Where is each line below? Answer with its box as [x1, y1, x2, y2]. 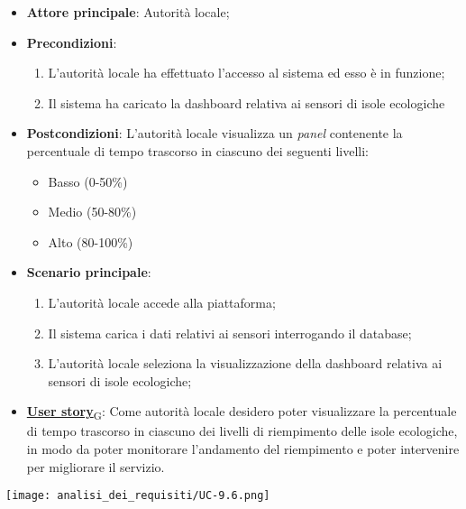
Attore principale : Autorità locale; [26, 3, 230, 21]
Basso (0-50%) [48, 171, 128, 190]
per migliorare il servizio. [26, 457, 165, 476]
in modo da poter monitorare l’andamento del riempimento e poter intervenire [26, 440, 460, 458]
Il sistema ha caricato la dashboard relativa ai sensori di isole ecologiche [48, 93, 445, 112]
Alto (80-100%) [48, 232, 133, 251]
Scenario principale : [26, 263, 151, 282]
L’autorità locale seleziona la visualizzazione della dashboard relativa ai [48, 354, 443, 373]
